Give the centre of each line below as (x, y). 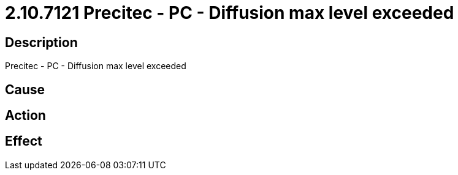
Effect (24, 141)
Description (41, 42)
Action (25, 116)
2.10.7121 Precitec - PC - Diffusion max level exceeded (230, 13)
